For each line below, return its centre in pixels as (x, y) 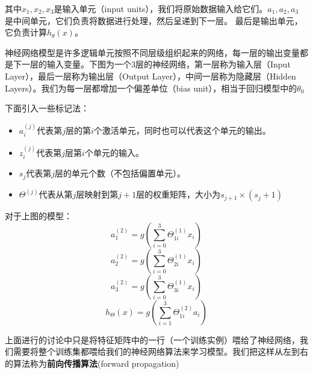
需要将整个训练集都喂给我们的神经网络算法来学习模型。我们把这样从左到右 (160, 351)
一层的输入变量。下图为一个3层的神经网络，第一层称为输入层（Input (156, 64)
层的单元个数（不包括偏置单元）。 (120, 173)
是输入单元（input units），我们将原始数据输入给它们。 (161, 8)
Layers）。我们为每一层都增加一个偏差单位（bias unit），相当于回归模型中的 (151, 88)
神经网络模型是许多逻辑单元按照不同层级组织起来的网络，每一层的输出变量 (152, 52)
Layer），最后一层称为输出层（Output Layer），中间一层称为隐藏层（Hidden (150, 76)
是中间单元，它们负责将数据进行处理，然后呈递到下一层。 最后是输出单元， (154, 20)
